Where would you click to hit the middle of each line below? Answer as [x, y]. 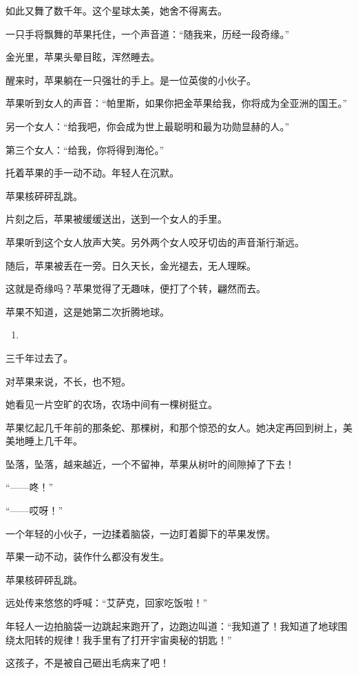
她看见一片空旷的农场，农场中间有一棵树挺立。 [112, 404]
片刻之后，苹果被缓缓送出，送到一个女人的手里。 [116, 219]
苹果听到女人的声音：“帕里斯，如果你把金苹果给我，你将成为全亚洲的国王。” [177, 103]
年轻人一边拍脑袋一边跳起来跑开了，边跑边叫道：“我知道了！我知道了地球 [172, 626]
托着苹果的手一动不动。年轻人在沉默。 [92, 173]
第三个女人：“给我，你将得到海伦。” [85, 149]
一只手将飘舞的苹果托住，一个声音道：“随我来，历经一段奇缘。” [148, 33]
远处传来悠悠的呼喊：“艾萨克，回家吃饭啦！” [107, 603]
